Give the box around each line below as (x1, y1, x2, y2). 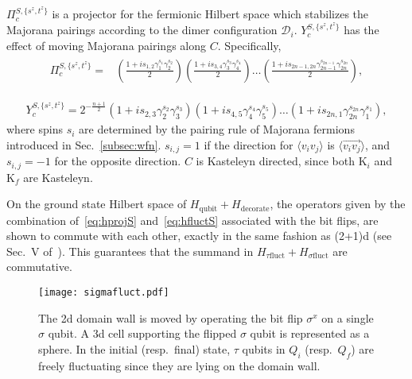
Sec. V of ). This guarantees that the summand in (6, 242, 254, 259)
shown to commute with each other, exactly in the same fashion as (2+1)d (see (6, 227, 392, 244)
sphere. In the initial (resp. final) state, (38, 340, 231, 357)
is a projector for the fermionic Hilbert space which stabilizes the (52, 6, 369, 22)
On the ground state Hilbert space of (6, 195, 187, 212)
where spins (6, 121, 63, 137)
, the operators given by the (270, 195, 406, 212)
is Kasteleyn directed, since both (196, 153, 355, 169)
